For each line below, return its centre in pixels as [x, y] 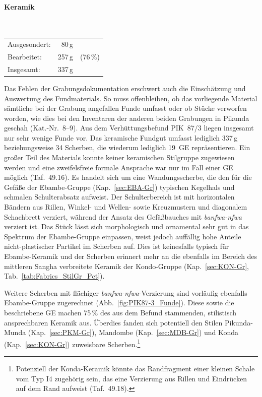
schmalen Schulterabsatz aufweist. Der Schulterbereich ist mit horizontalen [119, 197]
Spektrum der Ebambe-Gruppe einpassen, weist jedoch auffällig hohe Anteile [123, 236]
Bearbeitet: [25, 56]
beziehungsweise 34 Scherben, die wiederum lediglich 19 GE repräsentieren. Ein [127, 147]
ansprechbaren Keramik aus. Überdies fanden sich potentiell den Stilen [113, 322]
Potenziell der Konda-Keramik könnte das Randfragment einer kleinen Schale [135, 369]
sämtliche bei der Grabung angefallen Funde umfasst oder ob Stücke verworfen [125, 108]
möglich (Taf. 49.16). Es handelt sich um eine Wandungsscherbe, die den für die [128, 177]
